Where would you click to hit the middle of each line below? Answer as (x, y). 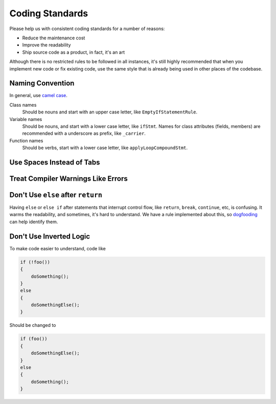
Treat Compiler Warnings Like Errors (68, 179)
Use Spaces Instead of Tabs (55, 162)
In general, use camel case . (38, 96)
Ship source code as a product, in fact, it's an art (74, 52)
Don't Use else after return (56, 195)
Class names (23, 105)
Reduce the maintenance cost (54, 38)
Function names (26, 140)
